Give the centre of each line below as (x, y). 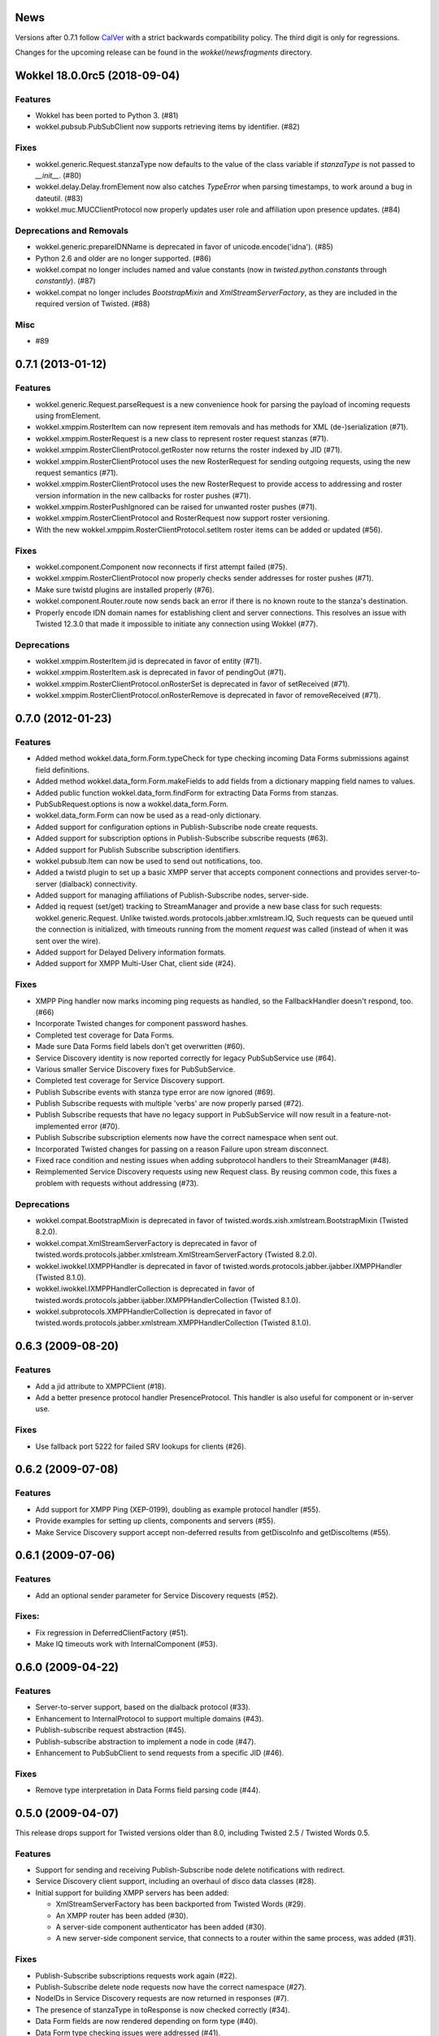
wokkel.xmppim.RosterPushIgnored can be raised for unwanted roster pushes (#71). (176, 507)
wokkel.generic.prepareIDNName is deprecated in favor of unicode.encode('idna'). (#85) (184, 247)
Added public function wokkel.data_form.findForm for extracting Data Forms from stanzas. (187, 792)
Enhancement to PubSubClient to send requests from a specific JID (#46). (160, 1753)
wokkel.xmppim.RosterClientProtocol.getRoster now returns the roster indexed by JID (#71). (189, 450)
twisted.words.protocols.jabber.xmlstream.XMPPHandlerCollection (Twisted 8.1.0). (173, 1323)
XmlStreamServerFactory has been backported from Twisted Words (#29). (181, 1904)
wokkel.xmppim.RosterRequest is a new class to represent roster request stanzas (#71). (182, 438)
